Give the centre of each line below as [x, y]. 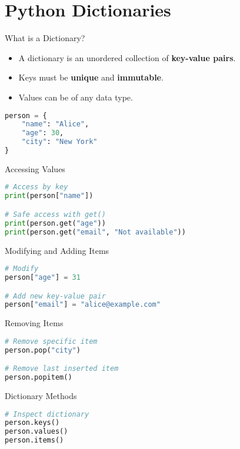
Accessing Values [35, 168]
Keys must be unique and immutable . [91, 77]
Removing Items [34, 323]
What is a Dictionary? [45, 38]
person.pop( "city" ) [43, 350]
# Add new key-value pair [55, 296]
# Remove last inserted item [62, 369]
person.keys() [32, 423]
